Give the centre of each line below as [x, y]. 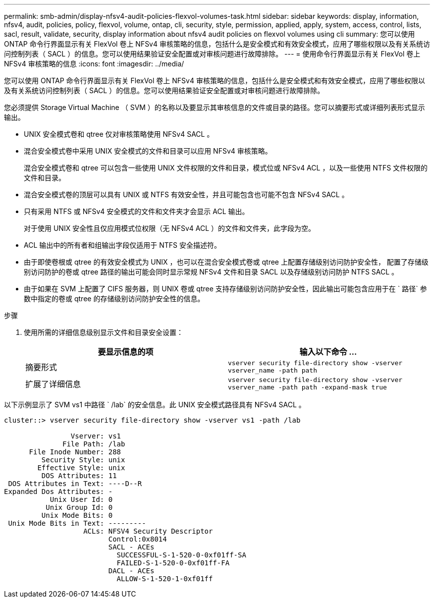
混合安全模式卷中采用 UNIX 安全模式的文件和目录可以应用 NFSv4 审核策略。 [148, 151]
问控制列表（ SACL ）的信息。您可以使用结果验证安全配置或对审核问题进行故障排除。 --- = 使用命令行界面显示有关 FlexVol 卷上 [212, 54]
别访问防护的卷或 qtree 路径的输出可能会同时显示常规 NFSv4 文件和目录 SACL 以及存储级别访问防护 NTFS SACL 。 [211, 272]
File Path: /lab [94, 444]
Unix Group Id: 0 [79, 507]
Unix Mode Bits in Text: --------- [77, 523]
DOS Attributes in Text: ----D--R [75, 484]
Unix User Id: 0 [81, 499]
